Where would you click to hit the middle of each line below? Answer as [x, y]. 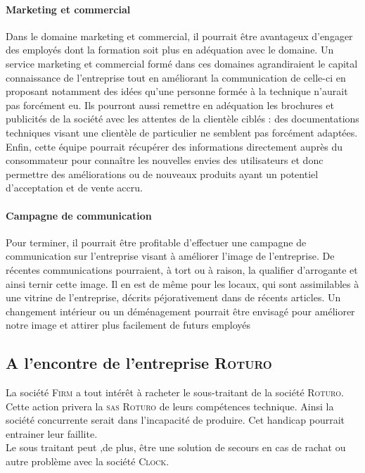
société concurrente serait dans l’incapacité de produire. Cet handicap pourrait [175, 420]
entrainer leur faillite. [52, 433]
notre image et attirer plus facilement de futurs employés [128, 325]
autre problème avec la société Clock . [88, 461]
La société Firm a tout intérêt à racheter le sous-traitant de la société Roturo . [175, 392]
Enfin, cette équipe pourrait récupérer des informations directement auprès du [174, 146]
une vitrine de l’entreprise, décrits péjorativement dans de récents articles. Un [173, 297]
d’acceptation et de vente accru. [74, 188]
